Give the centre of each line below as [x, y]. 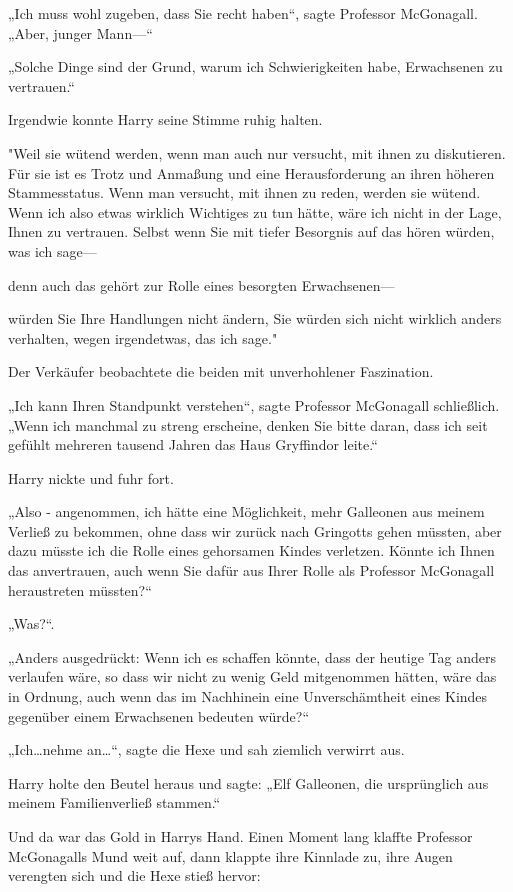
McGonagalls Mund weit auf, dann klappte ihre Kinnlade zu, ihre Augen [230, 855]
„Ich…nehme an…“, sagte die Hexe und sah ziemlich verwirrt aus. [206, 749]
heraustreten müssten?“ [80, 589]
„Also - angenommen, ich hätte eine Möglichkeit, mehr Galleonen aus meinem [246, 511]
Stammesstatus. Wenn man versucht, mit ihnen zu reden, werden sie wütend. [244, 192]
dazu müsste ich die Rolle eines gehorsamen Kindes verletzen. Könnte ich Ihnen [251, 550]
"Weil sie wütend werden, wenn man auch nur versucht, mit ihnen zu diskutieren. [257, 152]
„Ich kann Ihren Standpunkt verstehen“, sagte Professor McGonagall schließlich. [254, 404]
